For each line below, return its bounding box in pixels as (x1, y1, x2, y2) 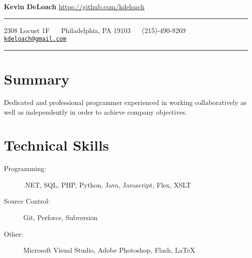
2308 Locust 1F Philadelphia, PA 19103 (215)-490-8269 (4, 25, 186, 35)
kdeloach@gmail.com (4, 35, 66, 43)
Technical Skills (4, 135, 109, 155)
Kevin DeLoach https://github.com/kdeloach (4, 1, 145, 11)
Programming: (4, 163, 47, 173)
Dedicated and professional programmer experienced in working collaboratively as (4, 97, 247, 107)
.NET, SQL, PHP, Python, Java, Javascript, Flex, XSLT (23, 179, 191, 189)
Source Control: (4, 196, 50, 206)
